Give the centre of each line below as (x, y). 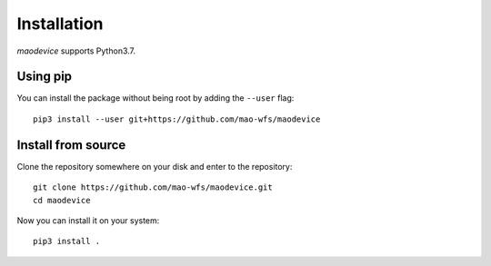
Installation (60, 24)
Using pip (45, 77)
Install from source (71, 145)
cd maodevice (62, 200)
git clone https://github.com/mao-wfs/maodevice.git (153, 187)
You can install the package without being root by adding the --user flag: (155, 98)
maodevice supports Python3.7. (76, 51)
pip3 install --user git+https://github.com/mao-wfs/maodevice (177, 119)
